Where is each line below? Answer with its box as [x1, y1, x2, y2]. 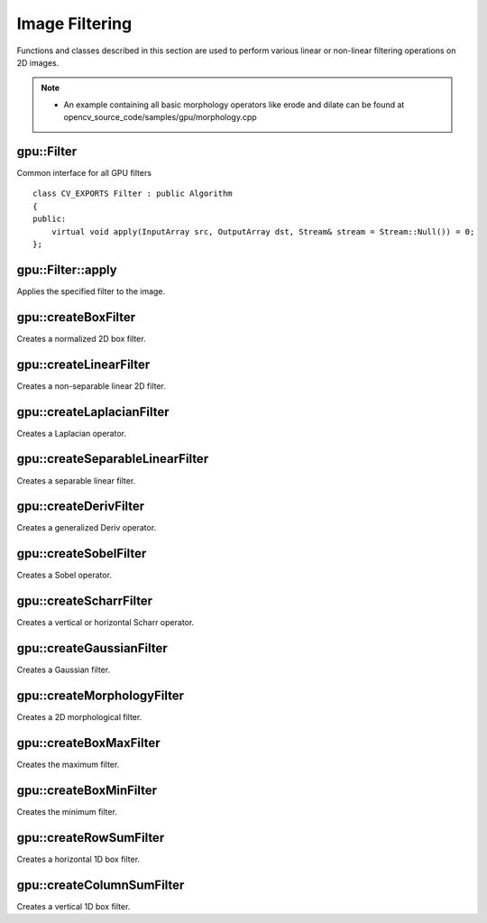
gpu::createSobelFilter [16, 546, 147, 561]
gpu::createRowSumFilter [16, 830, 165, 845]
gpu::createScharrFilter [16, 594, 153, 609]
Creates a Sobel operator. [16, 569, 113, 581]
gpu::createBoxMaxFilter [16, 735, 161, 751]
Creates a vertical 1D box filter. [16, 900, 131, 911]
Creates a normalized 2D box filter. [16, 333, 146, 344]
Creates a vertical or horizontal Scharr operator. [16, 617, 195, 628]
